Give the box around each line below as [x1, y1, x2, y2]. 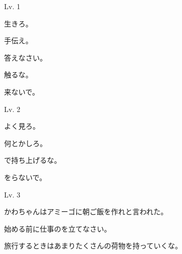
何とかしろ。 [4, 137, 47, 148]
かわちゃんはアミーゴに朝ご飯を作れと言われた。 [4, 206, 168, 217]
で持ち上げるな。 [4, 155, 61, 165]
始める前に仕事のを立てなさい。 [4, 223, 111, 234]
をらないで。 [4, 172, 47, 182]
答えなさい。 [4, 52, 47, 63]
